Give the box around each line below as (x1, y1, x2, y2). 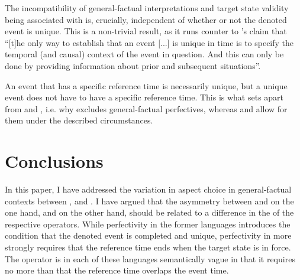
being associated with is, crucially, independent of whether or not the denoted (5, 13, 287, 25)
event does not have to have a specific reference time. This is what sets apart (5, 91, 284, 103)
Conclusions (5, 149, 104, 173)
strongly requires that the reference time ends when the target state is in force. (5, 241, 291, 253)
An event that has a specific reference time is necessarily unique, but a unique (5, 79, 288, 92)
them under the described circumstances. (5, 114, 153, 126)
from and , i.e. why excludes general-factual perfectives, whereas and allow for (5, 102, 288, 115)
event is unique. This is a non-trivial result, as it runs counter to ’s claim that (5, 25, 287, 37)
